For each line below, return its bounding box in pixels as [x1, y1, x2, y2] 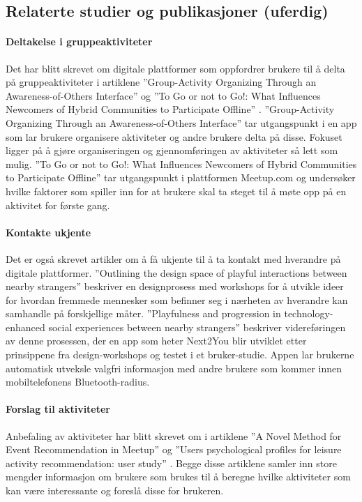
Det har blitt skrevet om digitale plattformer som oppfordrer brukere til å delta [6, 61, 345, 75]
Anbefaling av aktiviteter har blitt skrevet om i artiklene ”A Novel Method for [6, 428, 342, 443]
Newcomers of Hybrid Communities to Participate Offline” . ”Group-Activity [6, 102, 335, 116]
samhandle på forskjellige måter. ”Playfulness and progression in [6, 306, 281, 321]
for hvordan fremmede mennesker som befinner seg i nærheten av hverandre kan [6, 292, 348, 307]
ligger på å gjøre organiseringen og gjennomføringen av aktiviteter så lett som [6, 143, 338, 158]
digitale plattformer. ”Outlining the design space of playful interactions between [6, 265, 347, 280]
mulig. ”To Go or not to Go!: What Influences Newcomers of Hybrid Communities [6, 156, 357, 171]
